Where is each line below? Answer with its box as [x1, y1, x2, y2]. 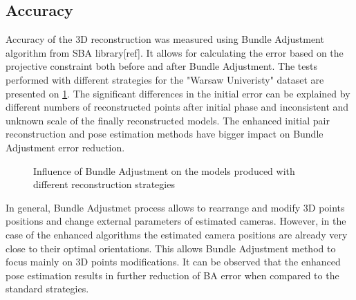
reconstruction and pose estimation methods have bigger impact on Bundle [6, 126, 324, 141]
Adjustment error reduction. [6, 140, 125, 154]
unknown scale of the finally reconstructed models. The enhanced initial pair [6, 113, 330, 127]
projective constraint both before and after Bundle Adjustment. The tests [6, 59, 318, 73]
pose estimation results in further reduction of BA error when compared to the [6, 268, 339, 282]
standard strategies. [6, 281, 89, 296]
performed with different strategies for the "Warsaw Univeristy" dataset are [6, 72, 324, 86]
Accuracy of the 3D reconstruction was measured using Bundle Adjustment [6, 32, 324, 46]
